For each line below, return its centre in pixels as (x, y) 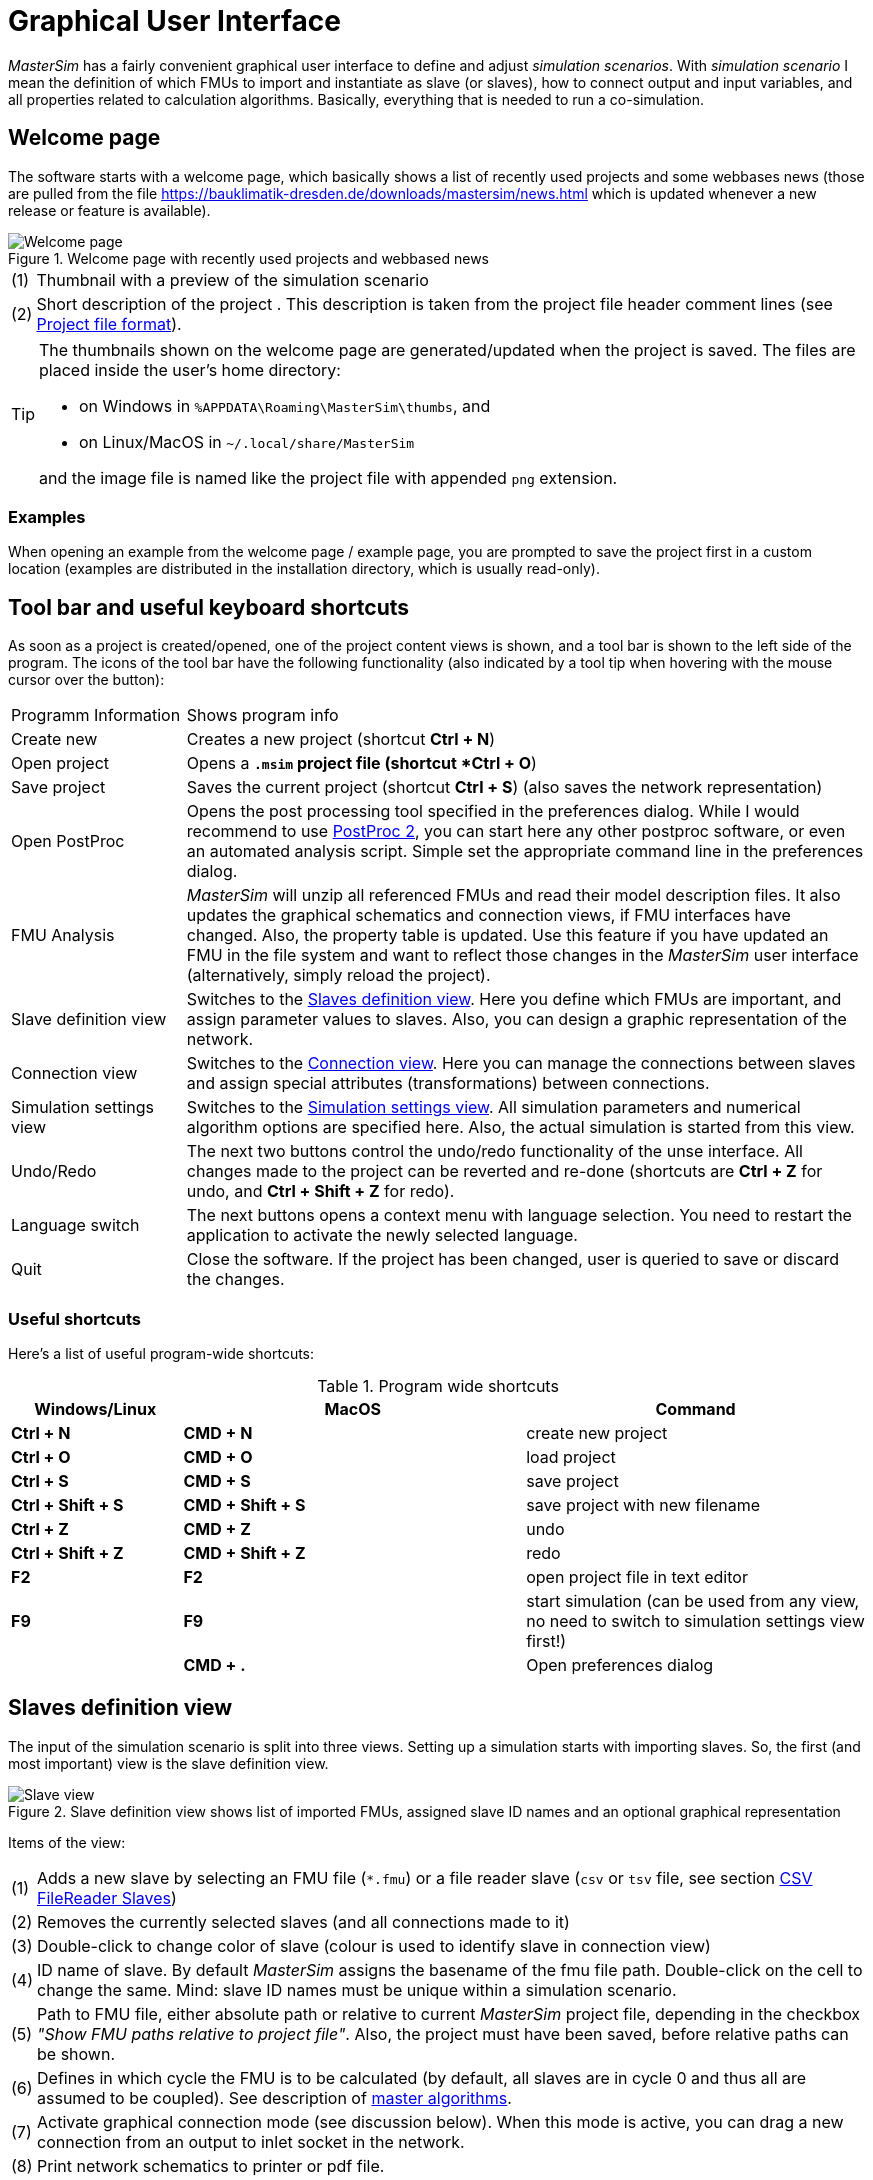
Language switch (75, 1225)
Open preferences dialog (620, 1664)
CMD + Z (217, 1528)
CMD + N (218, 1432)
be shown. (76, 2053)
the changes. (235, 1279)
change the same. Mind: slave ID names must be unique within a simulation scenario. (357, 1989)
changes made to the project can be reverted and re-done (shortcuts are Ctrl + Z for (504, 1171)
